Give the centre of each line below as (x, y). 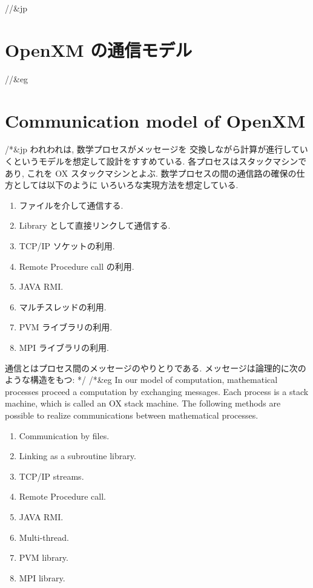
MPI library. (42, 577)
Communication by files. (64, 435)
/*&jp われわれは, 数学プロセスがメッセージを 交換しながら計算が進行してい (156, 149)
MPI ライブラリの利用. (64, 347)
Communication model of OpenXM (155, 120)
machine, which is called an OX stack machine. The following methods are (143, 403)
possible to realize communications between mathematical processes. (132, 415)
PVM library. (44, 557)
